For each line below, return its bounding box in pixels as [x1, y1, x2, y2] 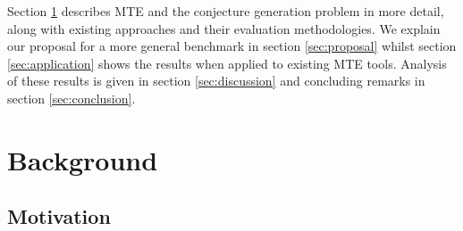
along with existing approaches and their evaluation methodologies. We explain [7, 19, 441, 37]
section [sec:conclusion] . [7, 88, 136, 107]
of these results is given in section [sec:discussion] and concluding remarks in [7, 71, 425, 90]
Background [7, 141, 158, 177]
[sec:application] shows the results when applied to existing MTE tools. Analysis [7, 54, 447, 72]
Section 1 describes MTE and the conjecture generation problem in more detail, [7, 2, 444, 20]
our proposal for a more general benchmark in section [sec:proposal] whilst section [7, 37, 457, 55]
